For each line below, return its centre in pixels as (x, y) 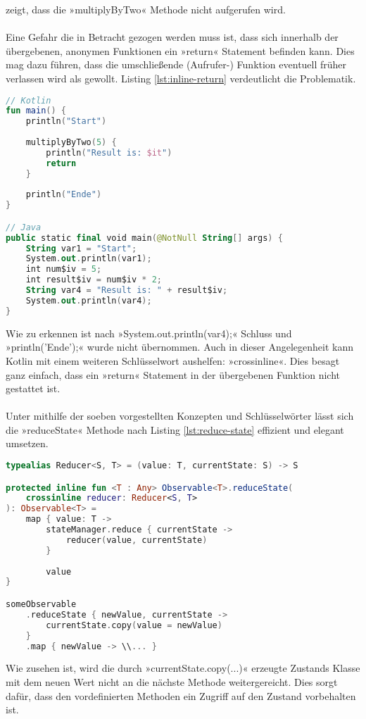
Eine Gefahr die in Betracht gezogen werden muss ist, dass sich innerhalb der (172, 37)
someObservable (41, 604)
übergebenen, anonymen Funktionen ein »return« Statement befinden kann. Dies (180, 50)
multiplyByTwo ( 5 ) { (71, 143)
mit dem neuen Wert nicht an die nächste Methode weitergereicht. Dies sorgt (172, 681)
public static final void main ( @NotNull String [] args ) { (144, 238)
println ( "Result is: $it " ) (109, 152)
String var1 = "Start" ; (81, 248)
